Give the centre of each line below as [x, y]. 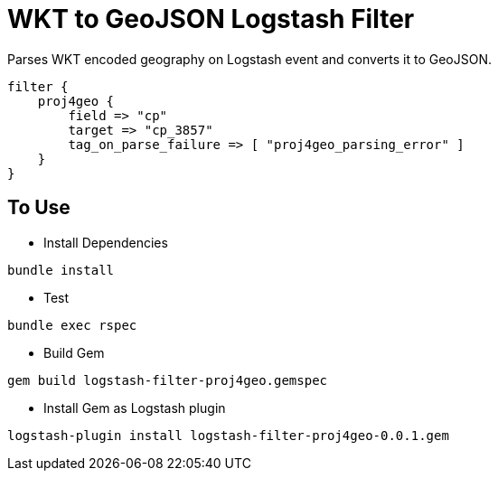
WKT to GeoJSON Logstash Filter [211, 19]
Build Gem [74, 352]
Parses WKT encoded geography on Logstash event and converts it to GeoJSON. [250, 59]
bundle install [61, 270]
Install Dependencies [106, 242]
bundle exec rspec [72, 325]
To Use [39, 208]
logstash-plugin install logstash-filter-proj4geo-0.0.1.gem [228, 435]
